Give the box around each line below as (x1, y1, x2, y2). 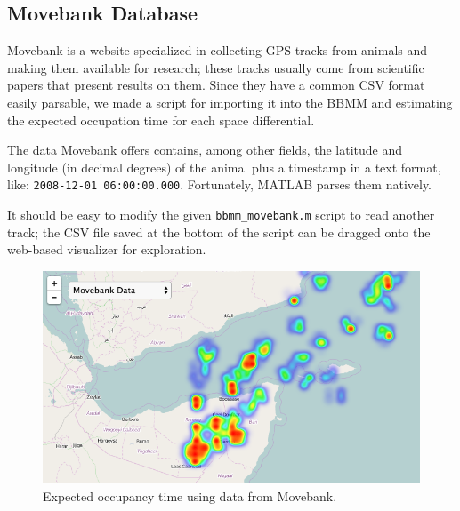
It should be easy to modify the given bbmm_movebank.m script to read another (7, 205, 435, 224)
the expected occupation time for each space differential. (7, 110, 315, 129)
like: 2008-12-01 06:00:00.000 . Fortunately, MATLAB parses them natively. (7, 175, 432, 194)
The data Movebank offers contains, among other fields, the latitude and (7, 140, 403, 159)
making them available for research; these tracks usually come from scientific (7, 58, 424, 76)
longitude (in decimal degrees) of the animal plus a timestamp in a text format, (7, 157, 441, 176)
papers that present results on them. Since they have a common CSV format (7, 76, 425, 94)
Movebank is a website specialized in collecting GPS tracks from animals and (7, 41, 428, 60)
